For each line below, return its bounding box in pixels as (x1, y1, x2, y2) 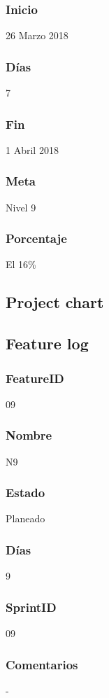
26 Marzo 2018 (6, 28, 68, 43)
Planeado (6, 511, 45, 526)
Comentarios (6, 655, 78, 673)
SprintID (6, 598, 57, 615)
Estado (6, 484, 45, 501)
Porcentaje (6, 230, 67, 247)
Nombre (6, 426, 52, 444)
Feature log (6, 333, 89, 354)
